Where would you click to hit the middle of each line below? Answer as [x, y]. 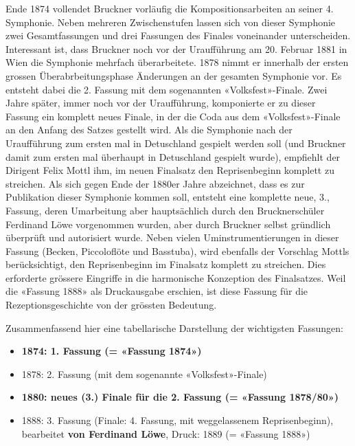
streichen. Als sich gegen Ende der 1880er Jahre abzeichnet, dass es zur [155, 183]
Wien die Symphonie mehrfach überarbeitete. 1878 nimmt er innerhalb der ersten [177, 62]
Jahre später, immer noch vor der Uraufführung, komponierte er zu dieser [161, 103]
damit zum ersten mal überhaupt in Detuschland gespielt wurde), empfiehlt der [173, 156]
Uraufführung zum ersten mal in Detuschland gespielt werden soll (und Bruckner [176, 143]
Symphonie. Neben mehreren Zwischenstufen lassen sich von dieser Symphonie [171, 22]
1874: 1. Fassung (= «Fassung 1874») [112, 351]
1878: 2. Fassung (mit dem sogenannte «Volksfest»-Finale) [144, 373]
